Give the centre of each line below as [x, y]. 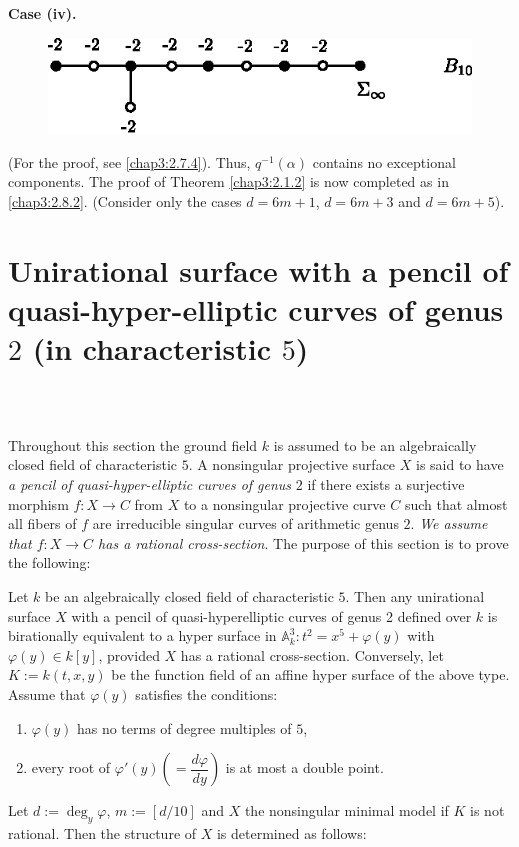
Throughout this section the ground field [133, 444]
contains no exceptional [384, 161]
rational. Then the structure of [102, 832]
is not [487, 810]
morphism [38, 503]
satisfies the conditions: [206, 693]
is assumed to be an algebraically [375, 444]
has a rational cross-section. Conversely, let [312, 654]
